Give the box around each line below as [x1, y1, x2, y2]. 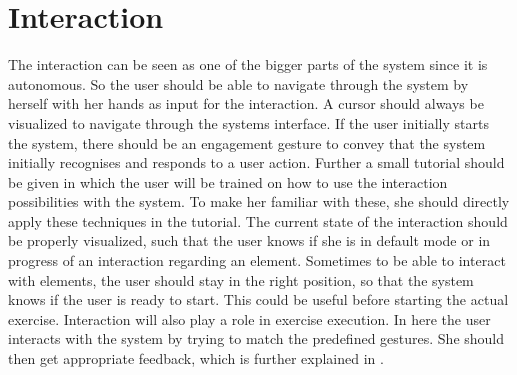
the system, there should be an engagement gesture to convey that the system [8, 132, 486, 153]
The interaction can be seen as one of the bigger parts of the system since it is [8, 54, 488, 75]
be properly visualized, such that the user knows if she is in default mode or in [8, 230, 491, 251]
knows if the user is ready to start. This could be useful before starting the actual [8, 289, 509, 310]
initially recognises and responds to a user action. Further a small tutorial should [8, 152, 505, 173]
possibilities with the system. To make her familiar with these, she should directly [8, 191, 510, 212]
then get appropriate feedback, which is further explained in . [8, 348, 384, 369]
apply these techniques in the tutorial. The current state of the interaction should [8, 210, 508, 231]
